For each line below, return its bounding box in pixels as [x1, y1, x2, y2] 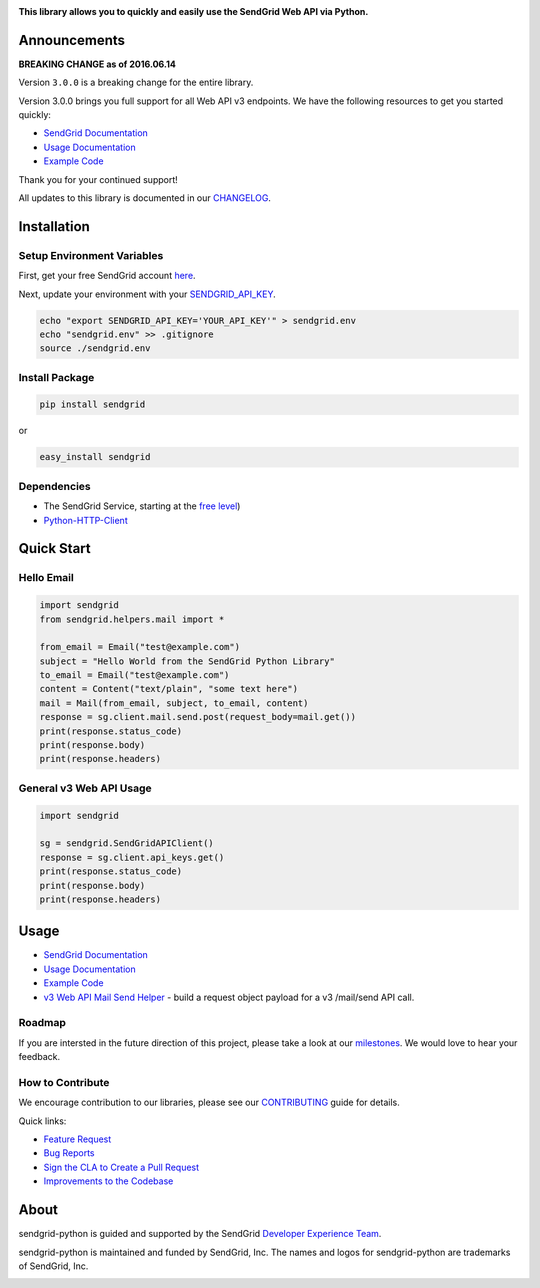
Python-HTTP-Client [43, 514, 129, 526]
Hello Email [18, 571, 74, 585]
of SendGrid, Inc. [18, 1260, 89, 1272]
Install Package [18, 370, 95, 384]
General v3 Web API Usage [18, 781, 152, 795]
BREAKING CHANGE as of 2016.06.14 [18, 58, 177, 70]
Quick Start [18, 540, 91, 557]
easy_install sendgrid [39, 451, 151, 463]
